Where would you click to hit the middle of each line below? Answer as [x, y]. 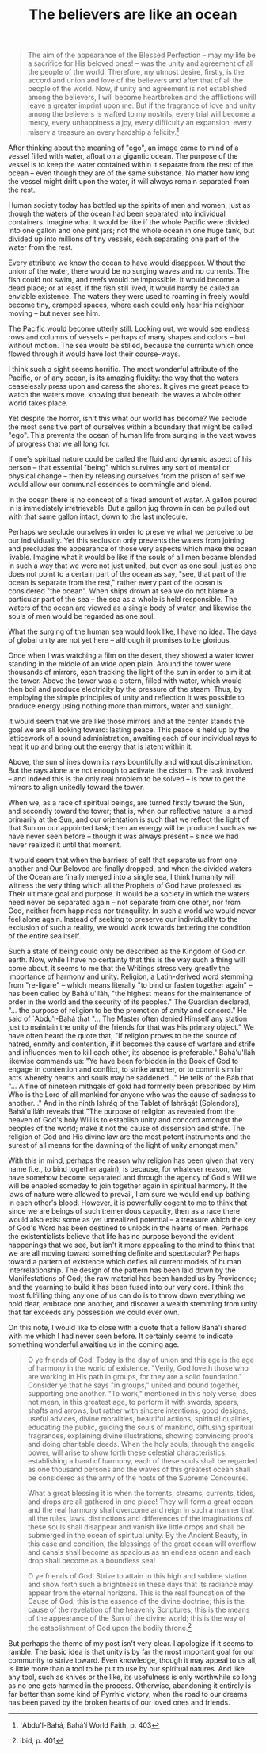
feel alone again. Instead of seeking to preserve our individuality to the [123, 919]
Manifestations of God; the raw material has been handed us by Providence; [132, 1278]
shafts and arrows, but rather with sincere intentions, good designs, [138, 1410]
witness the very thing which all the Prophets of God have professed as [125, 885]
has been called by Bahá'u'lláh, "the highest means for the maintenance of [130, 993]
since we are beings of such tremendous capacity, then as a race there [124, 1210]
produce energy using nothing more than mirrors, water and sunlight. [121, 706]
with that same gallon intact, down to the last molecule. [98, 516]
